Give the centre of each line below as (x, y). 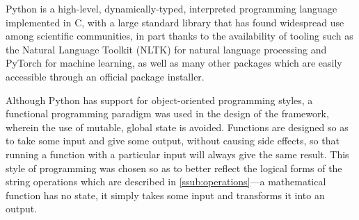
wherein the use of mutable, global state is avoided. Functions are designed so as (177, 127)
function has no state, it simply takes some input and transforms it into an (165, 195)
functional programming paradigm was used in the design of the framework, (167, 113)
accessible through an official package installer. (105, 76)
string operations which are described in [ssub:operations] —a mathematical (166, 181)
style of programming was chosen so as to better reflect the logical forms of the (174, 168)
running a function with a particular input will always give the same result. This (177, 154)
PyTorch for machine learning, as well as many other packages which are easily (174, 63)
